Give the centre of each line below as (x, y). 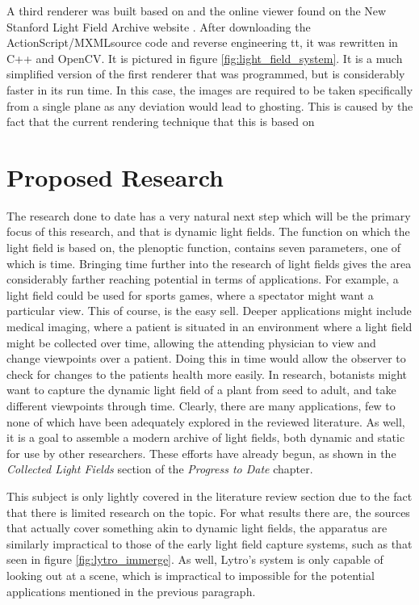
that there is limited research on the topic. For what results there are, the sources (208, 512)
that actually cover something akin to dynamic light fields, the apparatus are (197, 528)
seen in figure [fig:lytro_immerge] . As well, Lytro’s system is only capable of (195, 559)
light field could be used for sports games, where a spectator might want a (190, 294)
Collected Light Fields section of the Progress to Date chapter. (160, 469)
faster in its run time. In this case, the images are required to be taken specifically (210, 89)
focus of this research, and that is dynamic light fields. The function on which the (208, 231)
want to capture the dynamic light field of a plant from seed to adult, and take (201, 390)
